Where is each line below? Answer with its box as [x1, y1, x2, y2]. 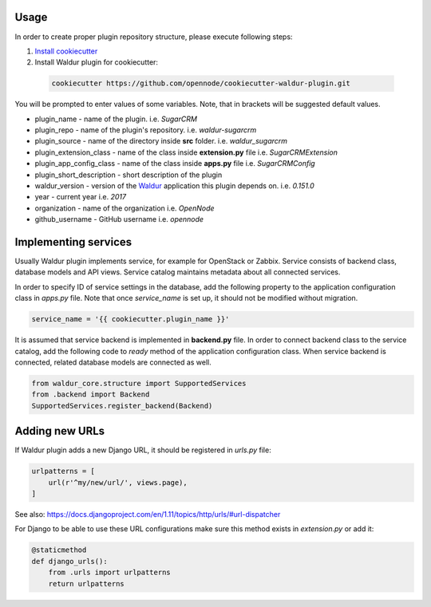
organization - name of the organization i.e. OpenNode [34, 203, 215, 213]
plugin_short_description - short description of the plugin [34, 170, 223, 179]
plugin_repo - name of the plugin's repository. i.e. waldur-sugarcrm [34, 125, 257, 135]
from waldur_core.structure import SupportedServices [31, 379, 247, 388]
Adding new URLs [14, 424, 105, 438]
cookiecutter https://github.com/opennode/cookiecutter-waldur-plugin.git [51, 79, 351, 88]
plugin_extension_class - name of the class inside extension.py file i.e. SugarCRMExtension [34, 148, 338, 157]
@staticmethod [31, 546, 87, 554]
